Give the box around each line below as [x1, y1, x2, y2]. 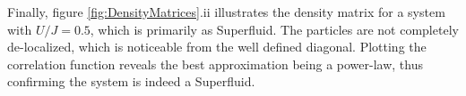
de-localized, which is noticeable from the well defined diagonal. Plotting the [7, 37, 427, 56]
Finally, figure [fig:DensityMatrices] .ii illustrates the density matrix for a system [7, 3, 445, 20]
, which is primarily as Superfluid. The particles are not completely [90, 20, 459, 38]
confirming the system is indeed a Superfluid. [7, 72, 255, 91]
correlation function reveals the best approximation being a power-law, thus [7, 54, 424, 73]
